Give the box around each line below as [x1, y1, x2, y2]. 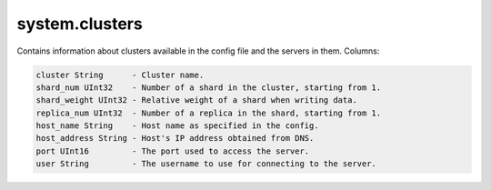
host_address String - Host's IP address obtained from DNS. [35, 133, 315, 144]
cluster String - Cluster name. [35, 69, 205, 80]
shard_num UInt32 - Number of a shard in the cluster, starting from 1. [35, 82, 382, 93]
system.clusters [16, 14, 143, 34]
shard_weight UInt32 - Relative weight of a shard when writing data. [35, 95, 358, 105]
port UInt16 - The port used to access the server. [35, 145, 310, 156]
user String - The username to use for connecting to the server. [35, 159, 377, 169]
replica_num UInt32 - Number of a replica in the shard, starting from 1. [35, 107, 382, 118]
